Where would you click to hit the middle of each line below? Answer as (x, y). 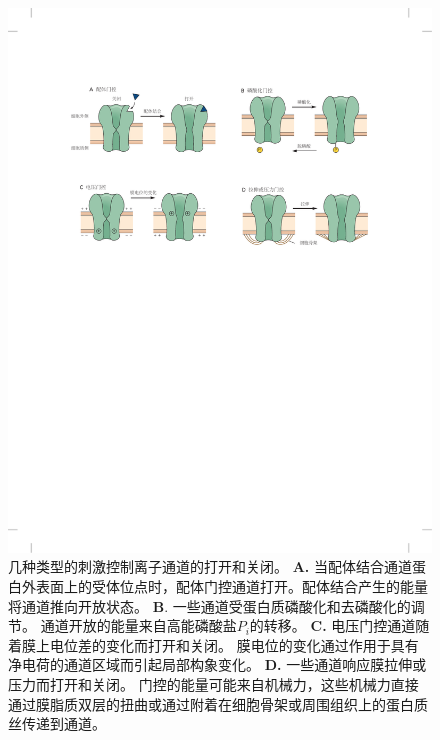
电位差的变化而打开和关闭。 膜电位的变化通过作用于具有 (234, 644)
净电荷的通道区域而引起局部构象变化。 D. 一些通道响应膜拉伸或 (217, 664)
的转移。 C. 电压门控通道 (332, 625)
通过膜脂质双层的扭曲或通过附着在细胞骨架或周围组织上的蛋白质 (218, 703)
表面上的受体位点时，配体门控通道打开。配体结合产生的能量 (231, 585)
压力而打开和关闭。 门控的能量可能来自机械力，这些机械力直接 (213, 683)
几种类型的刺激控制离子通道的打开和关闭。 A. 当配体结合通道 (210, 566)
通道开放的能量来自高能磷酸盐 (138, 625)
